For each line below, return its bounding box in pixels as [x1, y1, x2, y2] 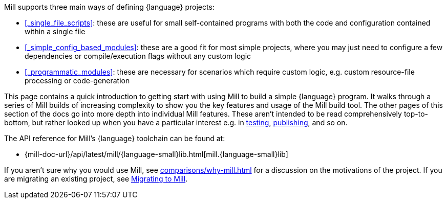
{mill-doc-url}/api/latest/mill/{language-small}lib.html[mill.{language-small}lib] [25, 150, 288, 159]
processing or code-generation [25, 76, 130, 85]
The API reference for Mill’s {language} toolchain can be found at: [4, 134, 225, 143]
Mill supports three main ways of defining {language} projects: [4, 3, 215, 11]
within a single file [25, 27, 86, 36]
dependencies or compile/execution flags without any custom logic [25, 52, 251, 60]
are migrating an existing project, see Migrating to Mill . [4, 174, 188, 183]
